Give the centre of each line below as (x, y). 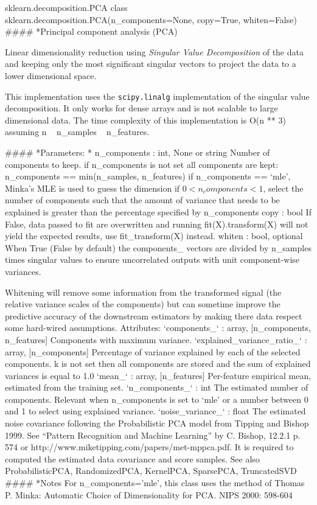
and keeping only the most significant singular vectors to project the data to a (151, 64)
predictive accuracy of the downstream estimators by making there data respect (154, 315)
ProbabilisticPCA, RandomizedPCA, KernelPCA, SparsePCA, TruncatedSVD (151, 471)
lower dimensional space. (51, 75)
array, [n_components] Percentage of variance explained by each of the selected (153, 351)
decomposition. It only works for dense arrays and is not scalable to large (141, 108)
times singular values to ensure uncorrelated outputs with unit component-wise (152, 259)
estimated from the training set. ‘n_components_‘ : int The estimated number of (157, 387)
